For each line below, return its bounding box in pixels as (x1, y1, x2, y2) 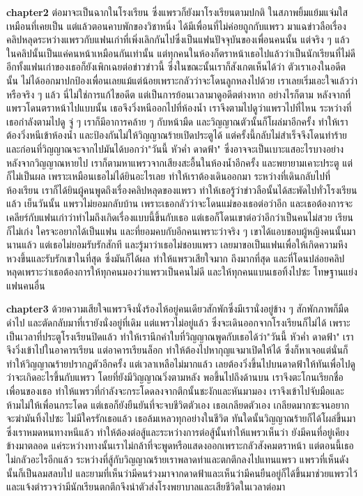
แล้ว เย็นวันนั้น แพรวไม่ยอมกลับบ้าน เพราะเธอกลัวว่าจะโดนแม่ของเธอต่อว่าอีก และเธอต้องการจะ (6, 196, 353, 211)
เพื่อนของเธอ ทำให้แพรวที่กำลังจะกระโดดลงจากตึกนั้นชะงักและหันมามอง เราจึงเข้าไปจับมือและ (6, 384, 344, 398)
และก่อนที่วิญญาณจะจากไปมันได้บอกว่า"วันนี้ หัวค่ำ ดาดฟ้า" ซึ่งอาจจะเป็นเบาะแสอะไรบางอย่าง (6, 141, 344, 156)
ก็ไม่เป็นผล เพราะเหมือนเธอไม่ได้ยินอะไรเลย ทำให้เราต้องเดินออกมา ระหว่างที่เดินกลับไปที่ (6, 169, 331, 183)
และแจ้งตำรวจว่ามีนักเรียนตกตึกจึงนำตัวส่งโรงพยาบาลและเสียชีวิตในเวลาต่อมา (6, 479, 286, 494)
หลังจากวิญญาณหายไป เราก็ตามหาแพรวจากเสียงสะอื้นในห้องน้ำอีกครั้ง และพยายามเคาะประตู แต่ (6, 155, 353, 170)
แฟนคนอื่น (6, 278, 45, 292)
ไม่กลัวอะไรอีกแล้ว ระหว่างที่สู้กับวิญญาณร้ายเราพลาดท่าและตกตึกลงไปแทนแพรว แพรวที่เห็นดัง (6, 452, 349, 466)
